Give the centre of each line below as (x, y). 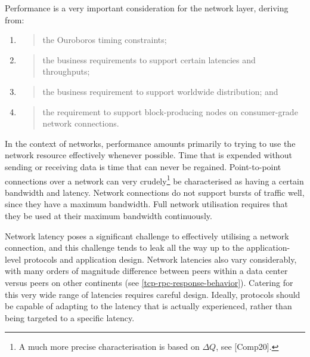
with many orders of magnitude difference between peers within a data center (146, 271)
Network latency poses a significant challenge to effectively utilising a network (147, 236)
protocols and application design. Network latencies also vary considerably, (160, 259)
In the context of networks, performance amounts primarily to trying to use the (150, 143)
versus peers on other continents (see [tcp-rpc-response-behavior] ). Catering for (149, 282)
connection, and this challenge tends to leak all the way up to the (125, 247)
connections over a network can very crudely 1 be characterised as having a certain (154, 180)
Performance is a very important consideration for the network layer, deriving (147, 8)
